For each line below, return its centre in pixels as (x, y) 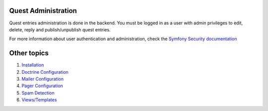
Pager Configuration (42, 86)
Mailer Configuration (43, 79)
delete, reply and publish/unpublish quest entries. (60, 29)
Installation (33, 65)
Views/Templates (39, 100)
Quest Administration (43, 11)
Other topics (29, 53)
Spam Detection (38, 93)
